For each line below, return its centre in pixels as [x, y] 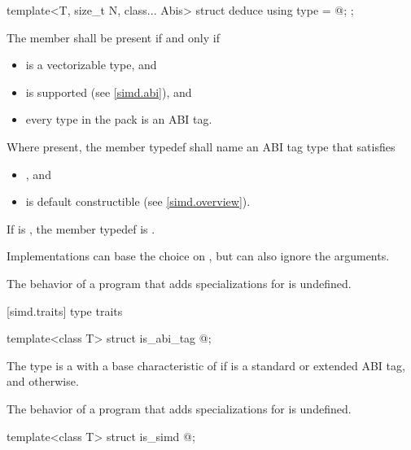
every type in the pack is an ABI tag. [119, 119]
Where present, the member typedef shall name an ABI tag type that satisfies [201, 146]
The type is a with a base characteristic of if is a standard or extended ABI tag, [206, 365]
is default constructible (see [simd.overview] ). [138, 201]
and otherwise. [43, 381]
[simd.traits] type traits [65, 310]
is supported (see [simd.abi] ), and [109, 92]
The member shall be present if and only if [113, 37]
